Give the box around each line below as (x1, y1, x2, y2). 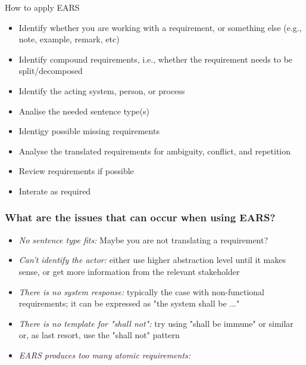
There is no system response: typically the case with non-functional (18, 285, 264, 298)
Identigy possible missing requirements (18, 125, 160, 137)
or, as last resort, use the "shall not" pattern (18, 329, 180, 341)
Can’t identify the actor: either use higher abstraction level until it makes (18, 253, 286, 266)
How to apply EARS (5, 1, 80, 13)
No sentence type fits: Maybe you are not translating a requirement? (18, 233, 268, 246)
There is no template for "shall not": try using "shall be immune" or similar (18, 317, 293, 329)
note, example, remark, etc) (18, 33, 120, 45)
